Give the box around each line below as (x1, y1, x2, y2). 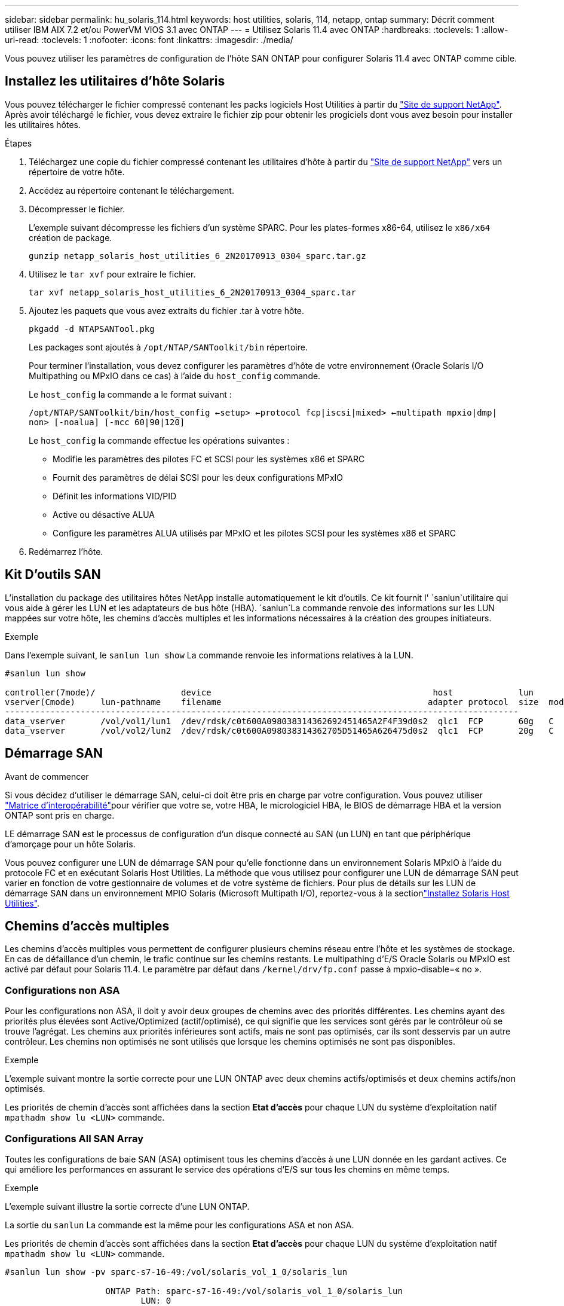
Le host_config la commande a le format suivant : (29, 389, 232, 399)
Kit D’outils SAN (5, 567, 101, 582)
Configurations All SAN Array (5, 1132, 144, 1145)
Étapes (5, 138, 32, 148)
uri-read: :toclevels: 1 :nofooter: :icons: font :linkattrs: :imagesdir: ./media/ (5, 35, 293, 45)
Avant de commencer (5, 771, 89, 782)
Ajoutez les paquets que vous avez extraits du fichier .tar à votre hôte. (29, 305, 305, 316)
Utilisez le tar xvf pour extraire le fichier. (29, 268, 196, 279)
